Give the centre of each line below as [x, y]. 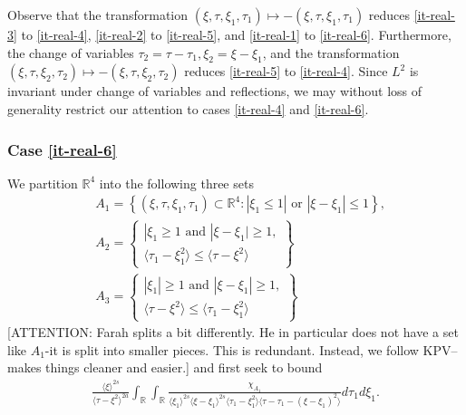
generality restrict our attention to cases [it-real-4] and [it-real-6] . [188, 108]
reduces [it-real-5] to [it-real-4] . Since [286, 71]
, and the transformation [331, 52]
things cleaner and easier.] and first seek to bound [184, 367]
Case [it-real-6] [62, 149]
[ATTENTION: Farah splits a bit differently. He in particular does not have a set [233, 332]
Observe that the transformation [98, 14]
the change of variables [71, 52]
